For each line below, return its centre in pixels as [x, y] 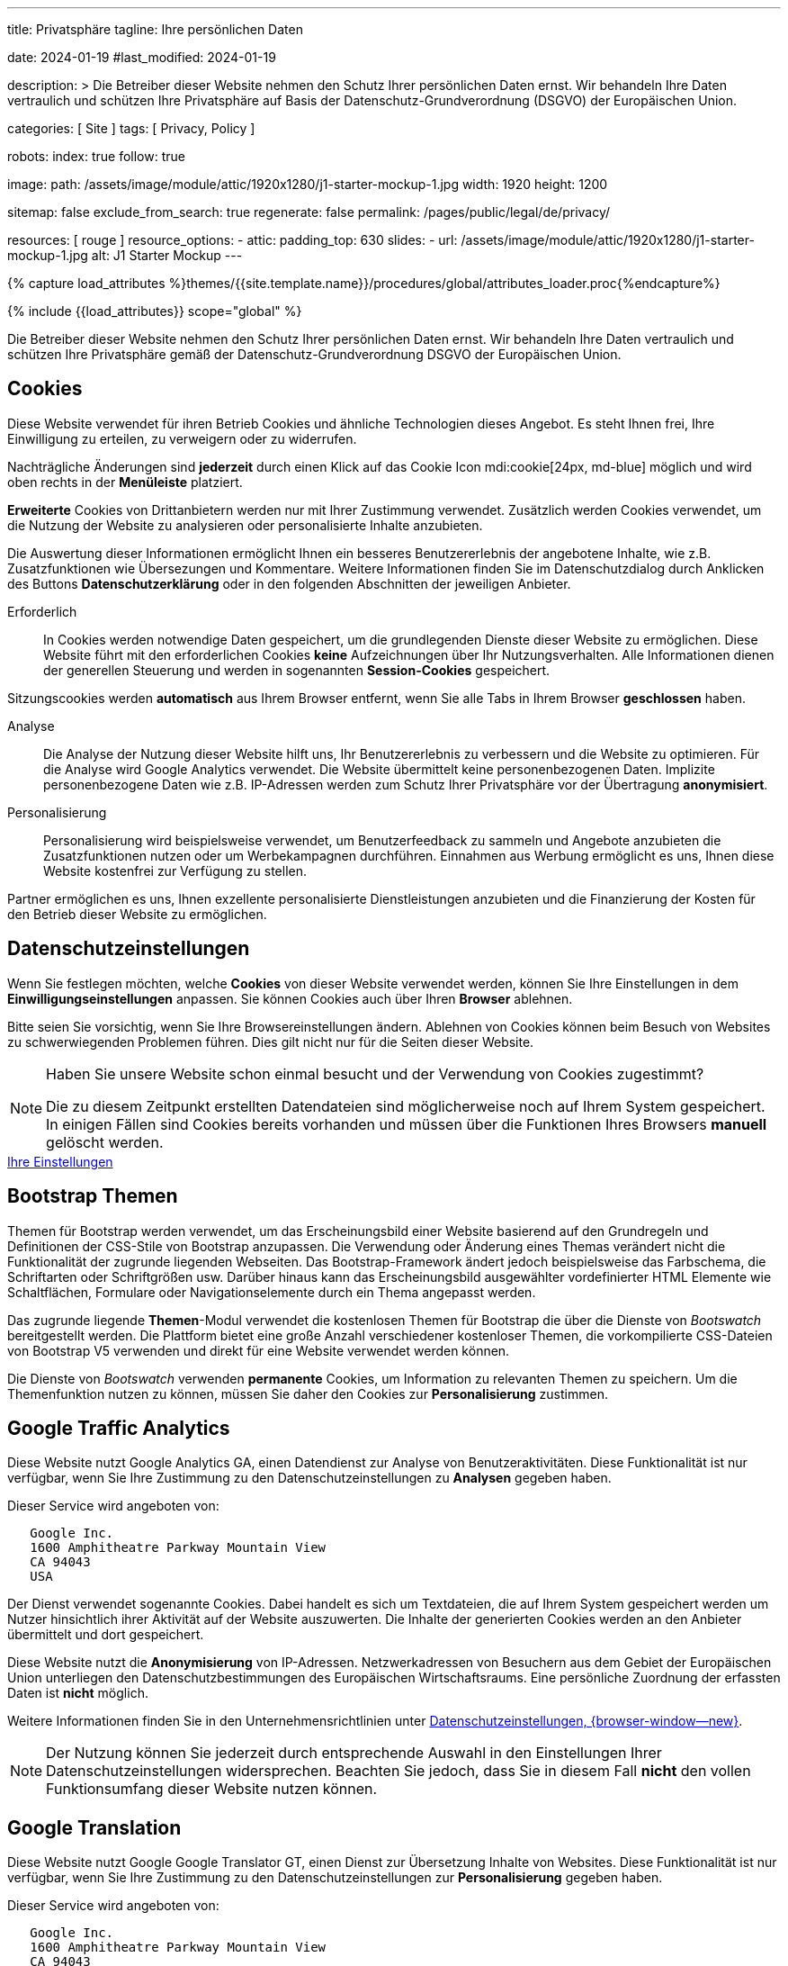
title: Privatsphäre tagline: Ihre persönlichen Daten [155, 29]
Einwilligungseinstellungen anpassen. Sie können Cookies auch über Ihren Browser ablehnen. [290, 998]
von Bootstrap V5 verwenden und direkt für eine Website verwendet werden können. [259, 1350]
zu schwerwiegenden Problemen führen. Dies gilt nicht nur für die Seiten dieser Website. [271, 1042]
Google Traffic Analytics [119, 1428]
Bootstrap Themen [93, 1196]
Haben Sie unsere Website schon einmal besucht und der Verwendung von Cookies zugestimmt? [375, 1073]
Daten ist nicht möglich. [78, 1693]
